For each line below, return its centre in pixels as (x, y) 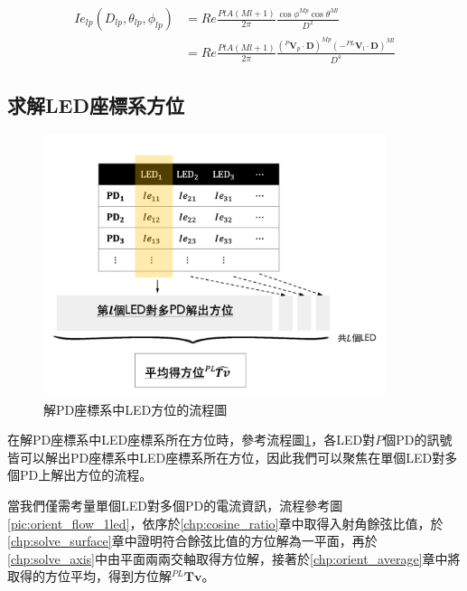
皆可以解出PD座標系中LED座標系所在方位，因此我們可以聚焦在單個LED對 (226, 457)
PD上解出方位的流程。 (86, 475)
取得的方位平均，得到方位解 (89, 576)
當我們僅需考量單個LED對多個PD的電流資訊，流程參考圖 (175, 506)
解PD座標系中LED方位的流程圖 (135, 409)
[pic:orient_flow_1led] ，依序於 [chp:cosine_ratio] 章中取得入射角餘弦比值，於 (225, 523)
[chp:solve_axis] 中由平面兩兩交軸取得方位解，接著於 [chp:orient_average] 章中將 (234, 558)
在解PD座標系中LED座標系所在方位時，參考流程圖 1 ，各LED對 (191, 440)
